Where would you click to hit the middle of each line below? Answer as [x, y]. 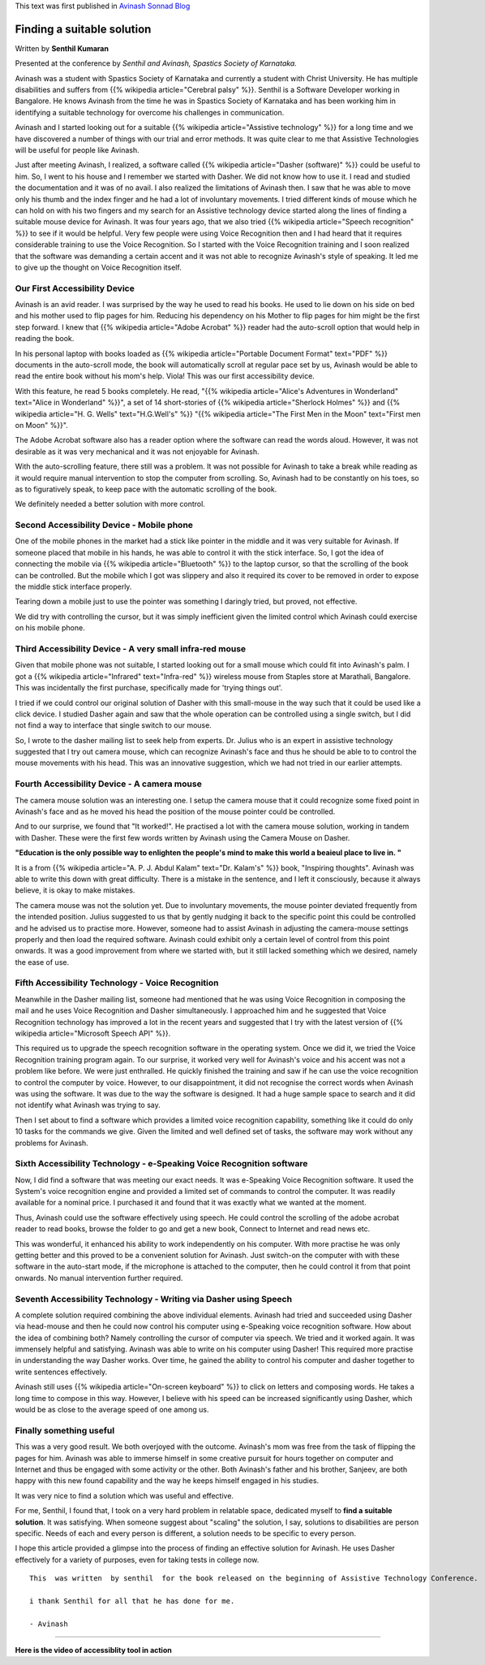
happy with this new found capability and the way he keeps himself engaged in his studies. [167, 1481]
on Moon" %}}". [41, 425]
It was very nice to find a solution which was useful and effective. [124, 1495]
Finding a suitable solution [83, 29]
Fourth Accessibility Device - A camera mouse [108, 784]
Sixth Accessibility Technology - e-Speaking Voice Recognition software [161, 1164]
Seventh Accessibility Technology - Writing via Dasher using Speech [153, 1299]
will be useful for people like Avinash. [77, 150]
